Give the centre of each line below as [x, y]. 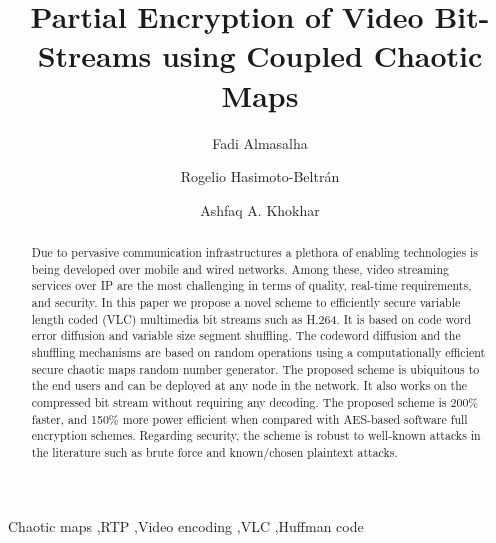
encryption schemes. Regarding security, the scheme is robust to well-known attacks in [256, 435]
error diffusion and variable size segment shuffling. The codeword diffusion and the [246, 335]
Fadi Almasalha [260, 142]
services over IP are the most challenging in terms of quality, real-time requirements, [251, 285]
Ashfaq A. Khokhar [260, 209]
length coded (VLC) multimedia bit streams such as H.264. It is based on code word [251, 318]
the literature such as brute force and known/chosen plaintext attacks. [214, 451]
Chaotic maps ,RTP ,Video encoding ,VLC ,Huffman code [186, 525]
